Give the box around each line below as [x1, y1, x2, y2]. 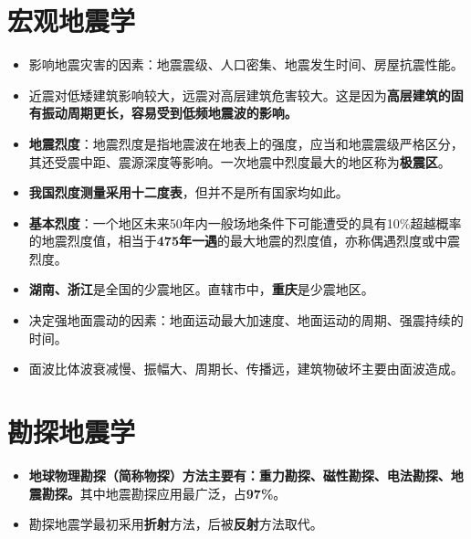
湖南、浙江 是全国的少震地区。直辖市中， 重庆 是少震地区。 [28, 280, 374, 299]
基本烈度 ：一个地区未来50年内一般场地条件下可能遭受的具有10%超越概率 [28, 213, 462, 232]
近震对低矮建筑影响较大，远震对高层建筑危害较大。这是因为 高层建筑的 [28, 85, 451, 104]
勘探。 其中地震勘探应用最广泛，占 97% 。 [41, 483, 287, 502]
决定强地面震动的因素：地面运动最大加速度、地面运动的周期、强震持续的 [28, 311, 464, 330]
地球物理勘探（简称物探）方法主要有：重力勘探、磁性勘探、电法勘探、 [28, 465, 451, 484]
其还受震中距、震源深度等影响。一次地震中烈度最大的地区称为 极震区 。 [28, 152, 451, 171]
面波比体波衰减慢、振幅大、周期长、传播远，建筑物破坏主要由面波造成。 [28, 359, 464, 378]
